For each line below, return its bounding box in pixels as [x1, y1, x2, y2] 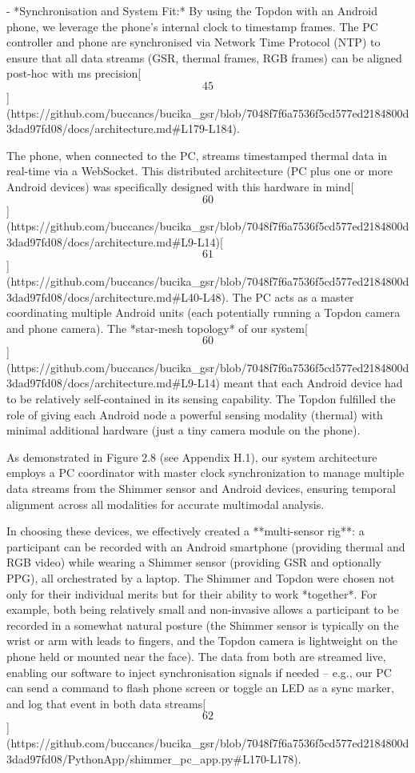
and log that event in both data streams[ [6, 695, 206, 711]
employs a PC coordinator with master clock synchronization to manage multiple [6, 464, 405, 481]
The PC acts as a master [232, 288, 354, 305]
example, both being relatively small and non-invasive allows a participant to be [6, 601, 399, 618]
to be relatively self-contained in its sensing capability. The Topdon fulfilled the [6, 391, 396, 407]
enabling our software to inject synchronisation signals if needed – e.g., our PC [6, 663, 392, 680]
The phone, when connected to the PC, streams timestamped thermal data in [6, 146, 388, 163]
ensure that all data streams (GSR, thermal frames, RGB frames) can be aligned [6, 49, 402, 66]
